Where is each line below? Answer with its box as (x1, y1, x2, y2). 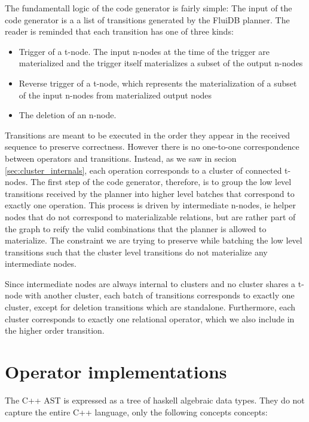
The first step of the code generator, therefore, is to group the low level (30, 175, 292, 188)
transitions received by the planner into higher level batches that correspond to (5, 187, 295, 199)
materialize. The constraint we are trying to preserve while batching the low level (5, 234, 302, 247)
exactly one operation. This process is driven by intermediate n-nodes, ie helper (5, 199, 296, 211)
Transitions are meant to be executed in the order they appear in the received (5, 128, 290, 141)
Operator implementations (5, 359, 227, 384)
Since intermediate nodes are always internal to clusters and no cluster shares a (5, 277, 296, 289)
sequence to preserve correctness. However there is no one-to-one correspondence (5, 140, 299, 153)
